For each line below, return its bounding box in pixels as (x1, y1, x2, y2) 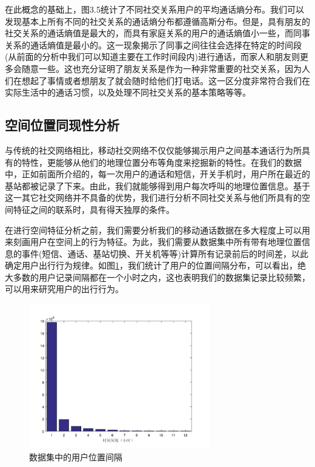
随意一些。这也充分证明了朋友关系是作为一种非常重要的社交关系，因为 (21, 62, 302, 74)
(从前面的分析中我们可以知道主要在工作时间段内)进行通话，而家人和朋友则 (5, 50, 300, 63)
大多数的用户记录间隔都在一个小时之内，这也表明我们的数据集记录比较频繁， (5, 270, 310, 283)
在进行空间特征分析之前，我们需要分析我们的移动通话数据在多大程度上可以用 (5, 223, 310, 236)
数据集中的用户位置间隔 (29, 450, 122, 463)
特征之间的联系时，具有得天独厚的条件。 (13, 203, 174, 215)
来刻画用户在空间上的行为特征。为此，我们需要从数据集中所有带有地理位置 (5, 235, 302, 248)
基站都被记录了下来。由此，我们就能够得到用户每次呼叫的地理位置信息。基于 (5, 179, 310, 192)
